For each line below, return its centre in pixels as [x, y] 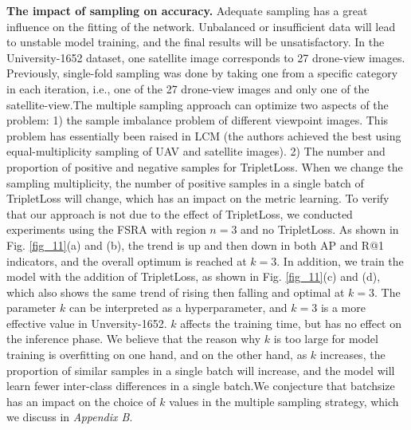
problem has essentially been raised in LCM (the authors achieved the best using [204, 135]
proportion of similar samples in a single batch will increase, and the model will [201, 370]
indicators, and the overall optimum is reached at [127, 260]
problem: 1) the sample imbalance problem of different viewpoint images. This [198, 120]
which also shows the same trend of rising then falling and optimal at [176, 292]
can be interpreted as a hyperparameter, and [178, 308]
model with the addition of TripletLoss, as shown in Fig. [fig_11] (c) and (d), [194, 276]
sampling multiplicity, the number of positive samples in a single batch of [185, 182]
